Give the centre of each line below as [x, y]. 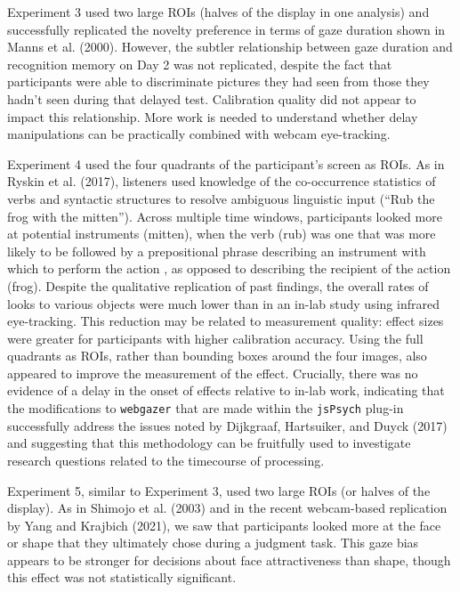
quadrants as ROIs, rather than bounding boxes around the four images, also [217, 356]
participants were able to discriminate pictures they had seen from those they [218, 81]
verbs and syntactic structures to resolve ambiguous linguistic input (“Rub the [221, 198]
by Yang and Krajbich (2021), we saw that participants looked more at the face [224, 525]
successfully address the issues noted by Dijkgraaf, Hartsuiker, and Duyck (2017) [227, 425]
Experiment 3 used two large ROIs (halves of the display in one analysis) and [218, 12]
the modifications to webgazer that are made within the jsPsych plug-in [206, 408]
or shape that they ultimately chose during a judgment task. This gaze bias [213, 543]
